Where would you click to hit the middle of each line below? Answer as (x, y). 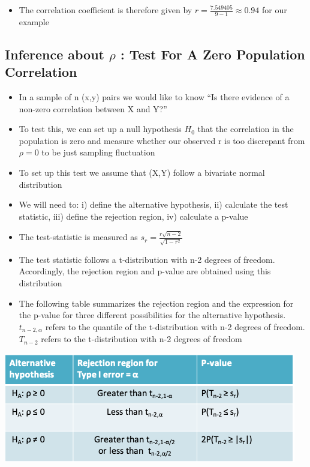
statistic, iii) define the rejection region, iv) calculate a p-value (133, 216)
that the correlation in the (246, 129)
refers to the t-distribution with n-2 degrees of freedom (142, 339)
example (34, 21)
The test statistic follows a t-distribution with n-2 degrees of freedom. (147, 259)
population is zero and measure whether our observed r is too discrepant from (162, 140)
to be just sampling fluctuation (98, 152)
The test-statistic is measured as (78, 237)
